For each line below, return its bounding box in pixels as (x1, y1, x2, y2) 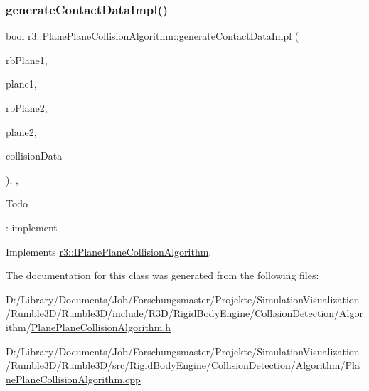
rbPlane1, (6, 52, 48, 67)
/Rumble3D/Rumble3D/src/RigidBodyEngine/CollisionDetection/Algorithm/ (6, 358, 346, 372)
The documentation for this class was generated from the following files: (6, 268, 319, 283)
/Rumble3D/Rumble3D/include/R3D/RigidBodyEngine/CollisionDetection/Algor (6, 306, 364, 320)
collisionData (6, 148, 63, 163)
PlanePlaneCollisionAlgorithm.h (31, 319, 171, 334)
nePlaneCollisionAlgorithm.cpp (6, 371, 141, 386)
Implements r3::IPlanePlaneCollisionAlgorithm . (6, 244, 212, 259)
